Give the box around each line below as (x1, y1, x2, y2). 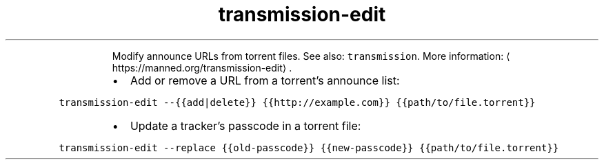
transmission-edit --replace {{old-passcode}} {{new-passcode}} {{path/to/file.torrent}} (59, 142, 559, 153)
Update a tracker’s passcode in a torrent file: (130, 118, 361, 133)
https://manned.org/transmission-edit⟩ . (112, 61, 292, 74)
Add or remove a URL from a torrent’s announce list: (130, 73, 400, 87)
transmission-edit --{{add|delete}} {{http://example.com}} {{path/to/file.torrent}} (59, 96, 536, 108)
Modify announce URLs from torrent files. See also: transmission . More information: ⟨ (112, 49, 510, 62)
